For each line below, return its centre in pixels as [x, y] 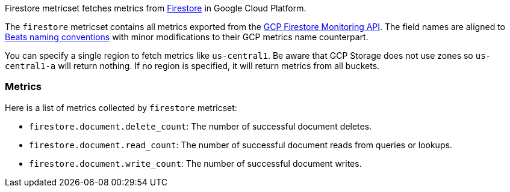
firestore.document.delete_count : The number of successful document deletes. [201, 126]
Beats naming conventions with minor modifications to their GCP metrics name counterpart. [187, 37]
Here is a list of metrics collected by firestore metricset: [121, 107]
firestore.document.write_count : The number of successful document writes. [195, 163]
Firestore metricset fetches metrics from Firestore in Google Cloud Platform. [156, 8]
